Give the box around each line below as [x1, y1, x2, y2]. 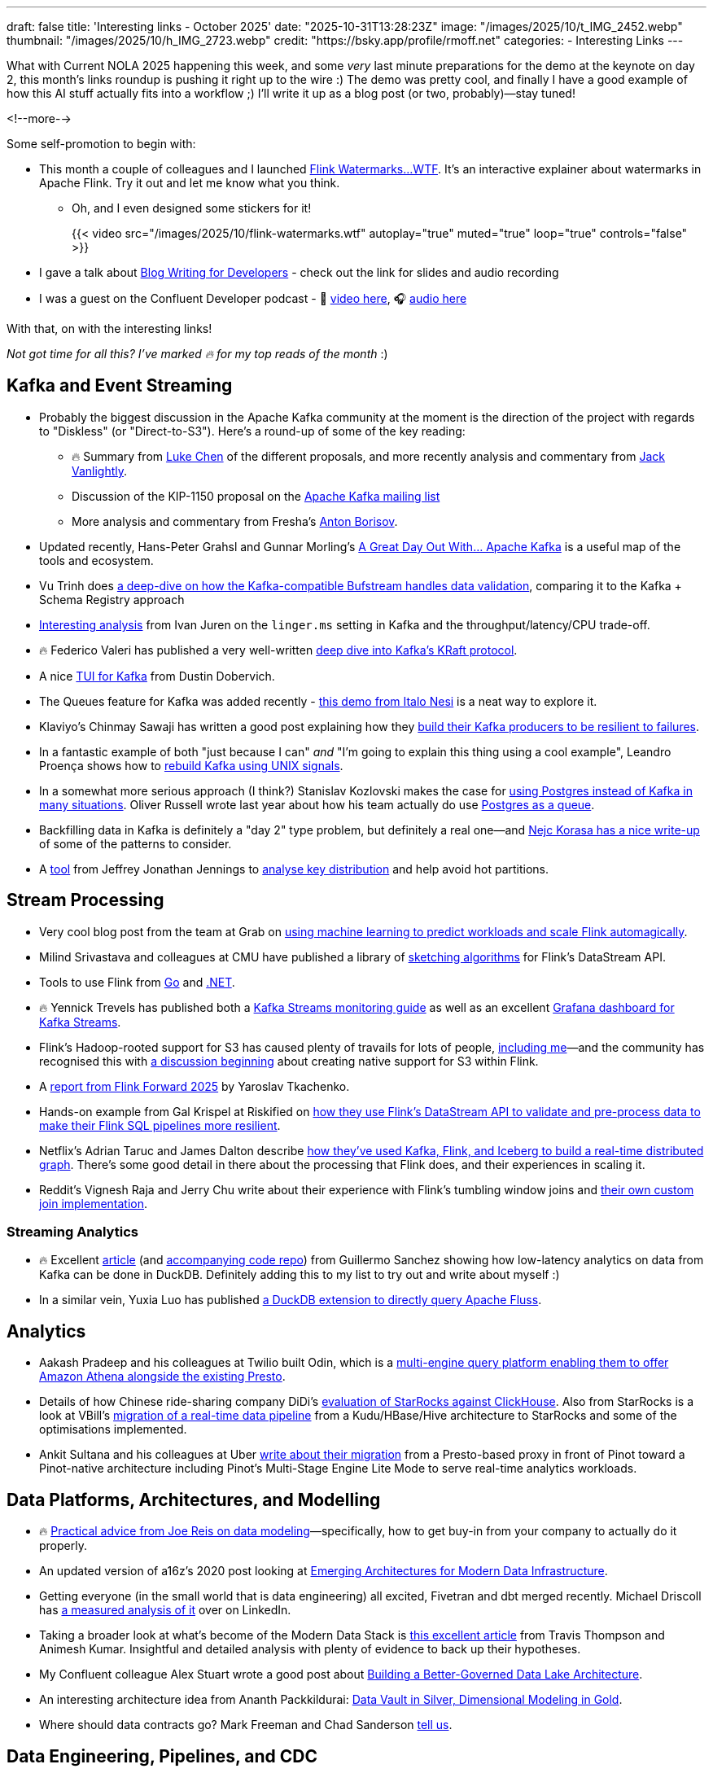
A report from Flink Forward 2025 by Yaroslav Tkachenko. [39, 1079, 350, 1093]
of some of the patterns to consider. [39, 836, 232, 851]
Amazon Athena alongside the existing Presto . [39, 1369, 286, 1384]
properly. [39, 1539, 87, 1553]
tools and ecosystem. [39, 553, 154, 567]
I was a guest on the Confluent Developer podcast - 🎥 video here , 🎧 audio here [39, 291, 467, 305]
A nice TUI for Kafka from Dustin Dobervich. [39, 668, 275, 683]
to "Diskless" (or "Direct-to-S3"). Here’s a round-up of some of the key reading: [39, 423, 466, 438]
